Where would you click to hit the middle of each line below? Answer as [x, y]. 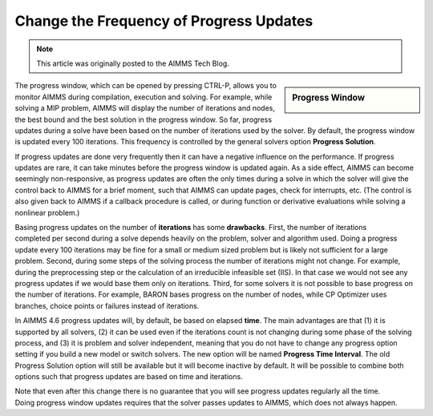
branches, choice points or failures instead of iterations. [107, 305]
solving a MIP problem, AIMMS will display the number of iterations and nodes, [145, 108]
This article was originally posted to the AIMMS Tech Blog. [133, 63]
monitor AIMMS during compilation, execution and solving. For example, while [144, 97]
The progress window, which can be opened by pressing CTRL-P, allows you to [146, 86]
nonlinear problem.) [47, 212]
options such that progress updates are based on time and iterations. [129, 377]
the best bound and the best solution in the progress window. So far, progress [144, 119]
